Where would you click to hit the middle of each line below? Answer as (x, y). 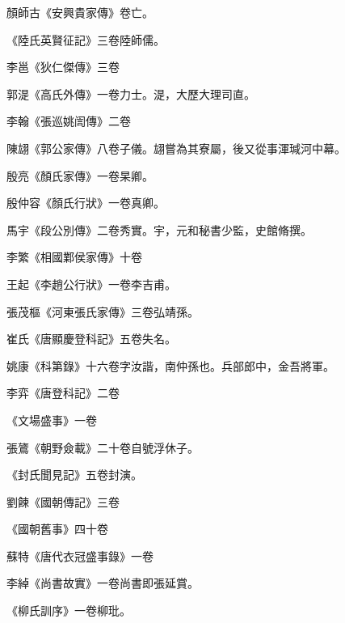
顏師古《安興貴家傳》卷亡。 (80, 12)
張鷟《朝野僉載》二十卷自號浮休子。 (103, 447)
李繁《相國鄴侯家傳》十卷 (74, 257)
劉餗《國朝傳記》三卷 (63, 501)
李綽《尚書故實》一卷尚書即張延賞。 (103, 583)
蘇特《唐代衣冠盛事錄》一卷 (80, 555)
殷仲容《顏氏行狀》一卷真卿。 (86, 203)
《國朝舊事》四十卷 (57, 529)
